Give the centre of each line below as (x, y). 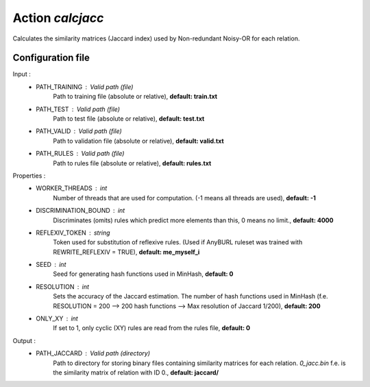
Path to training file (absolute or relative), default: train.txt (135, 97)
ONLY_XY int (57, 318)
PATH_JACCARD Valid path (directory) (93, 353)
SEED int (51, 265)
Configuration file (51, 58)
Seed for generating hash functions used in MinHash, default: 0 (143, 274)
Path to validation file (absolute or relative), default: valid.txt (138, 141)
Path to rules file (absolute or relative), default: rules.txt (132, 163)
